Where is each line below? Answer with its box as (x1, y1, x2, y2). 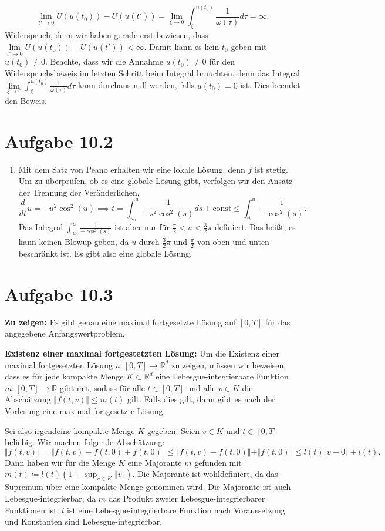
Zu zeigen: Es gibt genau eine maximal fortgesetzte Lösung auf (5, 315, 237, 328)
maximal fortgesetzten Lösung (5, 358, 113, 371)
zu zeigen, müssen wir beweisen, (171, 358, 286, 371)
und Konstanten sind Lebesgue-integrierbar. (5, 515, 163, 527)
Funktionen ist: (5, 503, 59, 516)
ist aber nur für (114, 221, 170, 233)
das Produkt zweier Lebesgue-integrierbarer (108, 492, 265, 504)
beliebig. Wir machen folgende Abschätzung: (5, 436, 165, 448)
